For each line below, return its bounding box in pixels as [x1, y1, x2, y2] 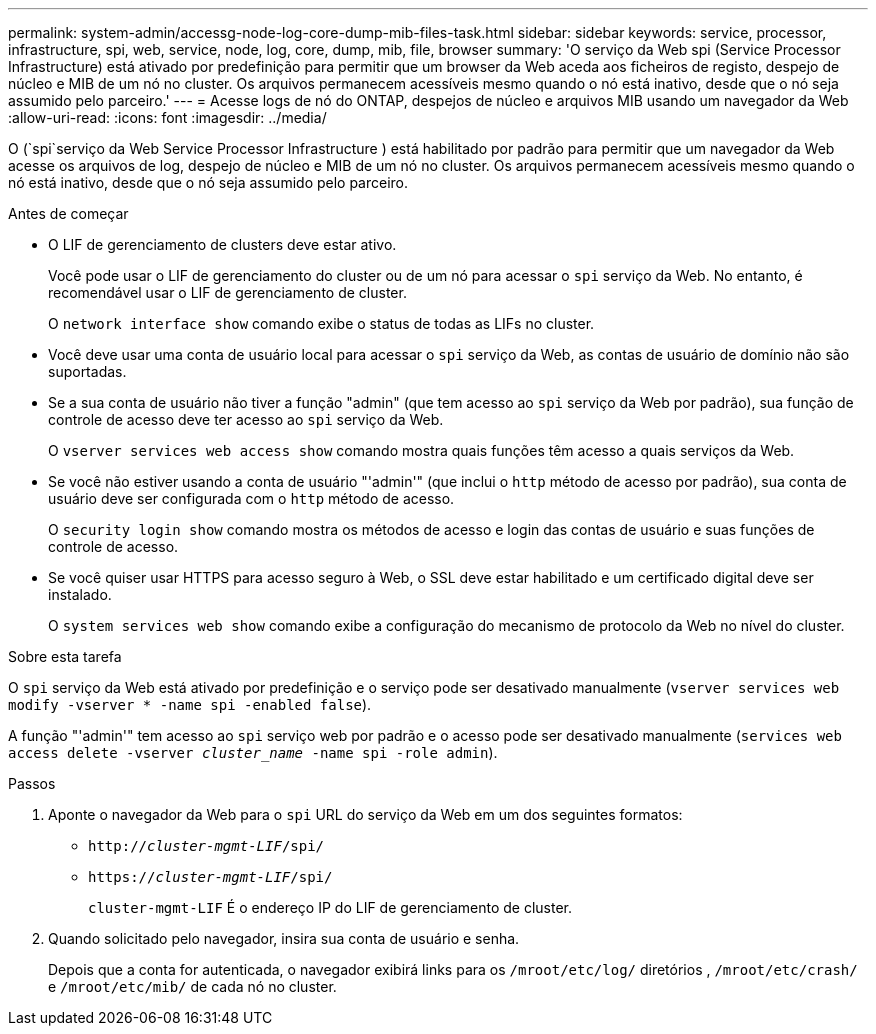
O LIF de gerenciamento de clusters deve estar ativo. [48, 236, 397, 253]
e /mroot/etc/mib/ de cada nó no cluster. [48, 978, 337, 995]
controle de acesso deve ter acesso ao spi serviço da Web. [48, 411, 444, 428]
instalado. [48, 586, 112, 603]
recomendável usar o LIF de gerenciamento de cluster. [48, 284, 407, 301]
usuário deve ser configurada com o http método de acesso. [48, 490, 455, 507]
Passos [8, 775, 56, 792]
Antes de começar [8, 205, 129, 222]
